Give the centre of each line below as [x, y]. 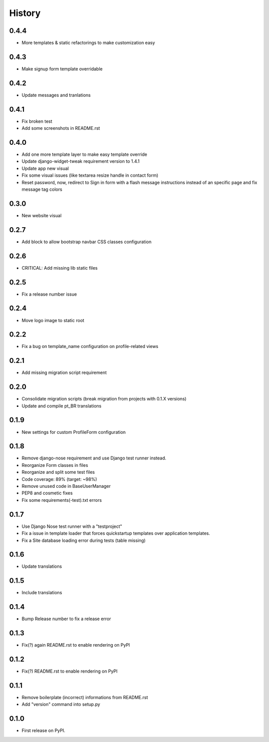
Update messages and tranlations [56, 95]
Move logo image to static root [53, 320]
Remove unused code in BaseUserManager [66, 486]
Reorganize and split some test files [58, 472]
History [25, 13]
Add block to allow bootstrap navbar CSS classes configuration [87, 242]
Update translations [42, 566]
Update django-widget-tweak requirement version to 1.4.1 [81, 161]
